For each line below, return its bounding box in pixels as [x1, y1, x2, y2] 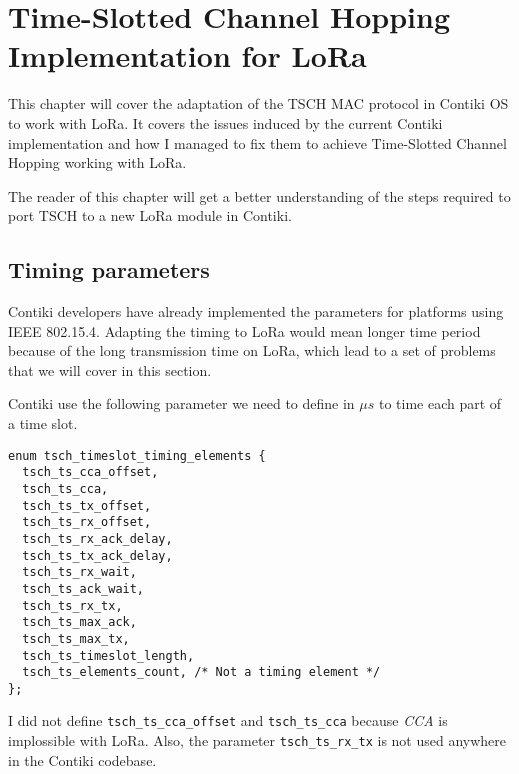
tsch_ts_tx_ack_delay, [22, 548, 173, 563]
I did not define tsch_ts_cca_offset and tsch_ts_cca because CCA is [8, 710, 448, 731]
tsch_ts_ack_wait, [22, 581, 145, 596]
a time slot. [8, 413, 78, 434]
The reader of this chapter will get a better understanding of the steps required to [8, 185, 511, 206]
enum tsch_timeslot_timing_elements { [8, 448, 266, 463]
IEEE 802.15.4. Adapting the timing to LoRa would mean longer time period [8, 320, 481, 341]
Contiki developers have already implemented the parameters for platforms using [8, 301, 504, 322]
